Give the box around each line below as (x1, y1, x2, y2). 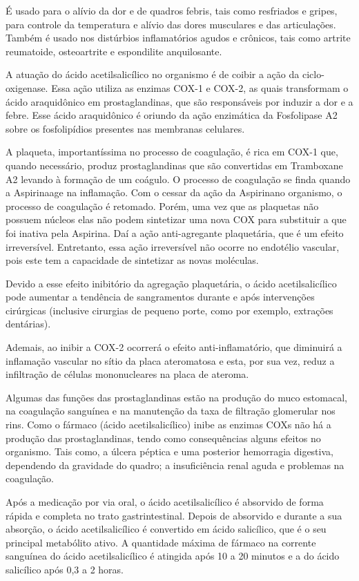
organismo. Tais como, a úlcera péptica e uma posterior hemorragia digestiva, (6, 444, 333, 459)
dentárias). (6, 316, 51, 331)
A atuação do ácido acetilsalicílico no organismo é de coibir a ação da (6, 67, 300, 82)
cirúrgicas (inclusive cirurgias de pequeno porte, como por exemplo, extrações (6, 303, 333, 317)
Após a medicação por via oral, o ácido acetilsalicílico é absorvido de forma (6, 495, 324, 508)
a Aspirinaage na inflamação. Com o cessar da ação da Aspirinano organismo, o (6, 185, 342, 200)
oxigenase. (6, 80, 48, 95)
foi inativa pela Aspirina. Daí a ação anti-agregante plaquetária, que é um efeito (6, 225, 344, 240)
